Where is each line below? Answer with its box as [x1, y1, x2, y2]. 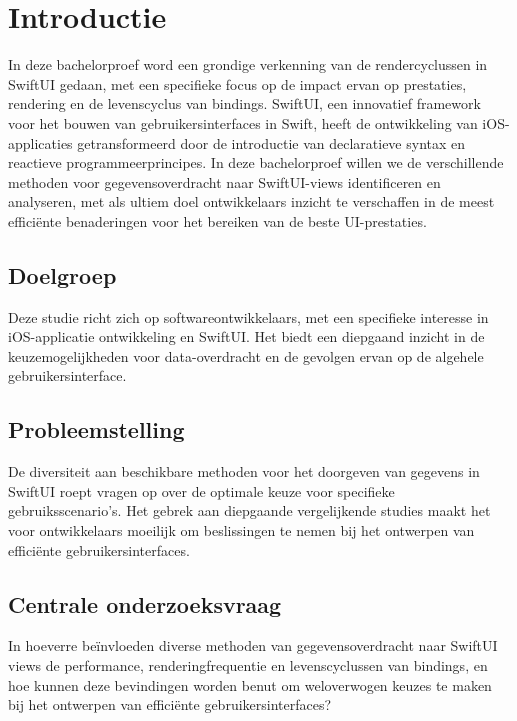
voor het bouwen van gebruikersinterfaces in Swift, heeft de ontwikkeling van [8, 112, 478, 133]
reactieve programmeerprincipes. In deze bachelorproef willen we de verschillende [8, 152, 504, 173]
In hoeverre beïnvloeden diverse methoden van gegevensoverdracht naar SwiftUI [8, 635, 498, 656]
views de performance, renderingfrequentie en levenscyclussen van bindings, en [8, 655, 488, 676]
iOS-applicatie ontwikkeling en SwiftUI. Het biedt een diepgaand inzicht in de [8, 326, 485, 347]
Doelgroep [8, 259, 117, 290]
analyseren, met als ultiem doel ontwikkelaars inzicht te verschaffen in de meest [8, 191, 495, 212]
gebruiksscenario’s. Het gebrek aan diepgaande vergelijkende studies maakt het [8, 500, 491, 521]
